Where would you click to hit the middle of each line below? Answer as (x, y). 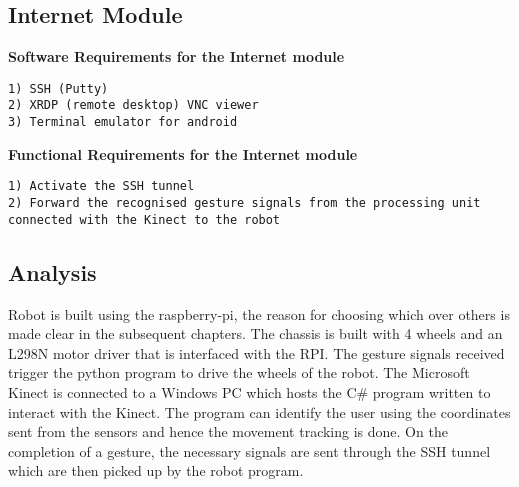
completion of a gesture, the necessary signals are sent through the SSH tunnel (249, 450)
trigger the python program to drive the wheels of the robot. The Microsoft (239, 372)
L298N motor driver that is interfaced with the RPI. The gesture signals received (256, 352)
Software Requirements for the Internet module (176, 56)
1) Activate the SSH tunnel (101, 186)
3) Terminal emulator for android (123, 122)
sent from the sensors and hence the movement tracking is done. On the (228, 431)
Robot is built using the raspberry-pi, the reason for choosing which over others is (259, 313)
